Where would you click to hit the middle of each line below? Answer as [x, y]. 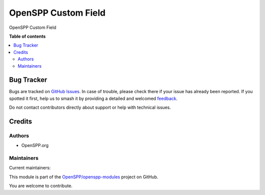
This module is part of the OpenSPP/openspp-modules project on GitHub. [84, 177]
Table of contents [27, 36]
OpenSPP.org [35, 146]
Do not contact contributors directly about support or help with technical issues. [90, 107]
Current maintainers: [30, 168]
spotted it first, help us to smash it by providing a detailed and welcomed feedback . [93, 98]
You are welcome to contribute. [41, 186]
